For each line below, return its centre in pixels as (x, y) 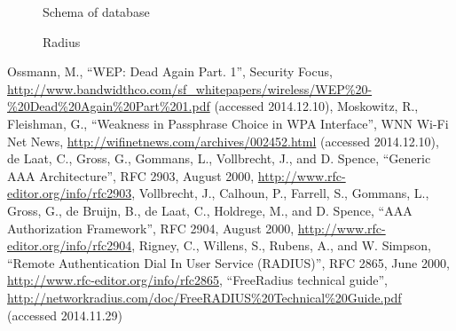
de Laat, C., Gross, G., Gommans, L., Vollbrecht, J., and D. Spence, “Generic (219, 158)
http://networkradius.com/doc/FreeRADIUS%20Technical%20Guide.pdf (204, 297)
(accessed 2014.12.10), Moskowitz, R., (316, 106)
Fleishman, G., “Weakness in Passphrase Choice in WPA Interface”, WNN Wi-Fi (228, 123)
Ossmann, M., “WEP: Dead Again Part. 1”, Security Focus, (170, 71)
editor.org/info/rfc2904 (70, 245)
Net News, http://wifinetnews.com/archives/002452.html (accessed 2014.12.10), (223, 141)
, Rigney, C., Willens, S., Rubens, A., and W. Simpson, (281, 245)
